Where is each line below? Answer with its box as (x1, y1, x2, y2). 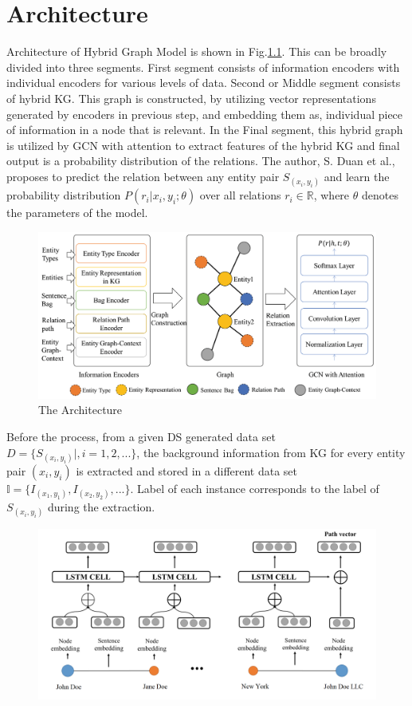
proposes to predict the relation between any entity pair (6, 168, 280, 184)
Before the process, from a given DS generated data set (6, 428, 276, 444)
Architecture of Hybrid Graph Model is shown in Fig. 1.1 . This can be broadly (6, 43, 387, 60)
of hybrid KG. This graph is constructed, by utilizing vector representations (6, 89, 376, 106)
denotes (361, 187, 398, 203)
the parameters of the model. (6, 204, 148, 221)
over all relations (199, 187, 281, 203)
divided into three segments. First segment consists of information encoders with (6, 58, 400, 75)
